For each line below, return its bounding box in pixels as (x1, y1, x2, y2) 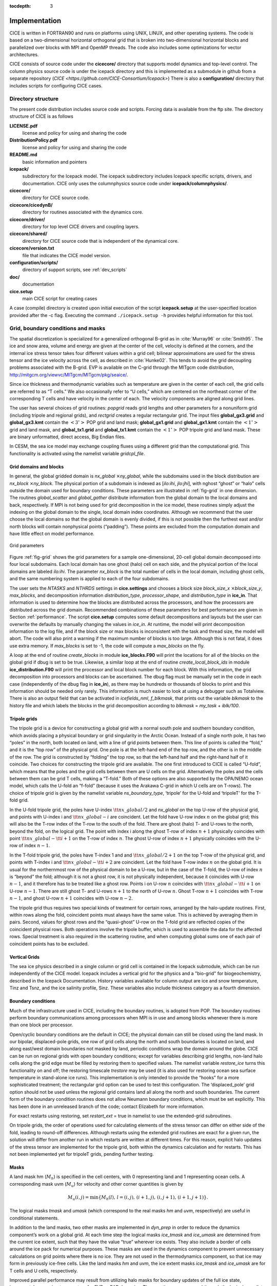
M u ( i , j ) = (67, 1194, 89, 1201)
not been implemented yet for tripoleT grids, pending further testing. (9, 1151, 154, 1157)
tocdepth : (9, 3, 31, 9)
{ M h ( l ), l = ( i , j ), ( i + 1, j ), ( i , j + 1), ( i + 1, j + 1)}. (98, 1194, 208, 1201)
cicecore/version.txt (9, 245, 54, 252)
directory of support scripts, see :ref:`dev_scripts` (22, 266, 127, 273)
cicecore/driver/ (9, 216, 46, 222)
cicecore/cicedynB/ (9, 202, 53, 208)
